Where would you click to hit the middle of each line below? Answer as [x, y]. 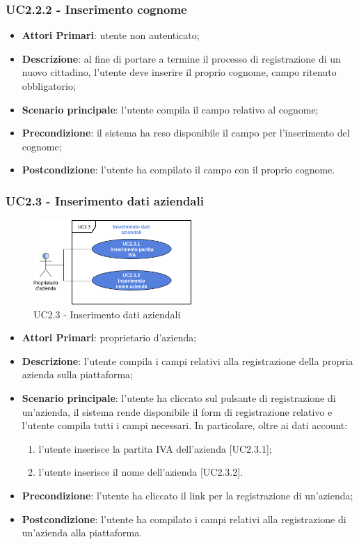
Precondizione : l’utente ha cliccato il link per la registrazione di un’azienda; [188, 495]
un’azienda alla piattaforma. [82, 533]
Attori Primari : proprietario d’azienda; [109, 337]
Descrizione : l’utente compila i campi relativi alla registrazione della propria [188, 360]
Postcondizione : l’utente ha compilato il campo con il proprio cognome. [178, 170]
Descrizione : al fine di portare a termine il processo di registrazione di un [181, 58]
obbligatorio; [49, 86]
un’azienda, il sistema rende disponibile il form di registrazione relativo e [177, 411]
